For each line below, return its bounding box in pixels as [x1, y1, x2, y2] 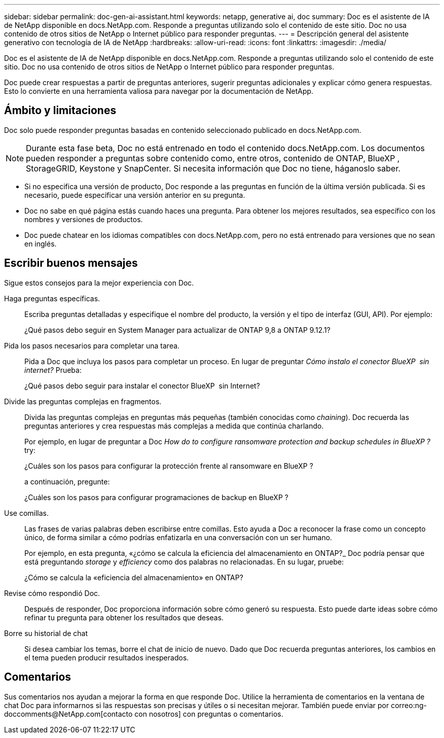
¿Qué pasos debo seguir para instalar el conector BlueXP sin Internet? [24, 381, 260, 390]
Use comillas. [4, 508, 49, 517]
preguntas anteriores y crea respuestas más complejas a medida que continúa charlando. [24, 421, 324, 430]
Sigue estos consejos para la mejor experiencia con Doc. [4, 278, 194, 287]
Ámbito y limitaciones [4, 104, 117, 117]
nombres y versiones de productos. [24, 215, 143, 224]
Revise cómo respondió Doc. [4, 588, 100, 598]
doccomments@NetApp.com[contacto [4, 709, 133, 718]
